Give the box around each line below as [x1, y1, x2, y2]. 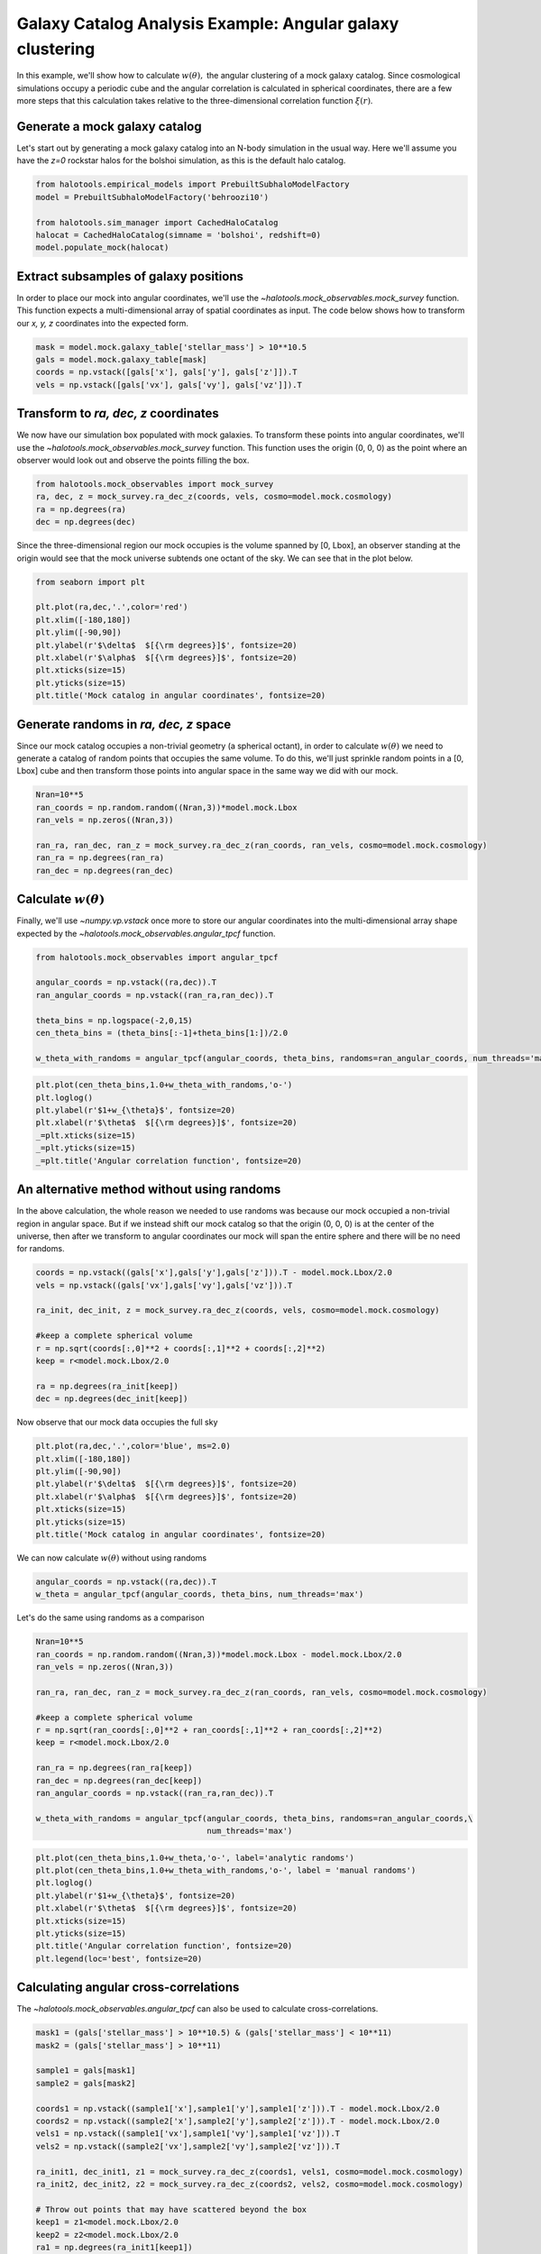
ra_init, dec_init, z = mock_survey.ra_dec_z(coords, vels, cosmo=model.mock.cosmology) [35, 1306, 441, 1315]
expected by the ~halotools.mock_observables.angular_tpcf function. [16, 928, 276, 939]
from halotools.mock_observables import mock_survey [35, 479, 274, 490]
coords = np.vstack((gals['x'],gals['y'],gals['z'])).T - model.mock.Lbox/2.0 [35, 1268, 392, 1278]
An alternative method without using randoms [16, 1182, 281, 1197]
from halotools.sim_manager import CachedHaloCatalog [35, 217, 279, 227]
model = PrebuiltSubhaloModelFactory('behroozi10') [35, 192, 270, 202]
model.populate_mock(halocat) [35, 243, 170, 252]
